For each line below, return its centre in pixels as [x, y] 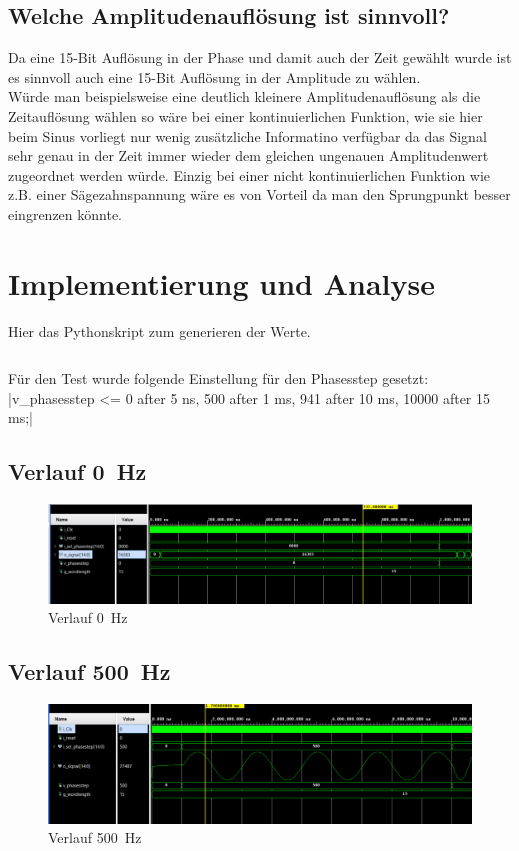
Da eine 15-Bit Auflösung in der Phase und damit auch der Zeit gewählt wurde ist [260, 57]
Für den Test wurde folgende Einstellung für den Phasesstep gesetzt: [218, 378]
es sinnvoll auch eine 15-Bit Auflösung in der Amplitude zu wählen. [214, 76]
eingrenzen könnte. [65, 213]
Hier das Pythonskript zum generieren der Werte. [159, 330]
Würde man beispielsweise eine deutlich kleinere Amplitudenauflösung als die [244, 96]
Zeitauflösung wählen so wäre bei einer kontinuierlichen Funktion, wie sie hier [245, 115]
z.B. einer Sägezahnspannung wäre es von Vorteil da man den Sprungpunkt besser [259, 194]
